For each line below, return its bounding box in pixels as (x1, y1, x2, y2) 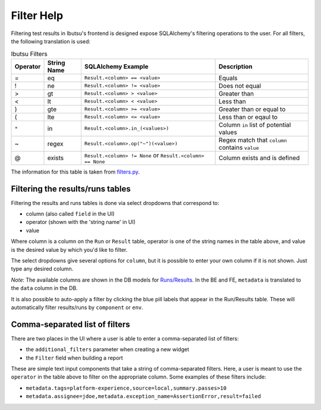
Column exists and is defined (218, 154, 300, 162)
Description (218, 62, 253, 71)
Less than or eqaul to (218, 113, 278, 121)
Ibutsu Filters (11, 49, 48, 58)
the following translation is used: (11, 37, 91, 45)
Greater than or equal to (218, 105, 286, 113)
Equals (218, 74, 238, 82)
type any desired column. (11, 265, 74, 273)
